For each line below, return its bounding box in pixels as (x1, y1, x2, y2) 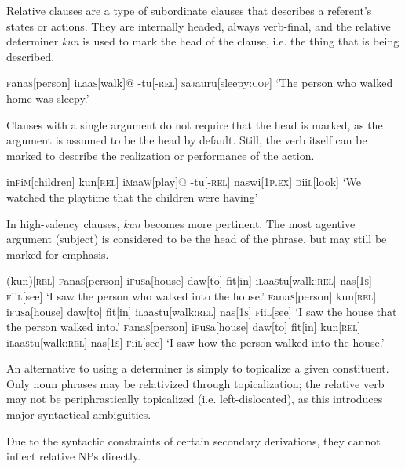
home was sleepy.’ (6, 89, 89, 106)
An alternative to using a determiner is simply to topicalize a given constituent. (6, 360, 389, 376)
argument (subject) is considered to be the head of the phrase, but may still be (6, 231, 387, 247)
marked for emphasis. (6, 245, 109, 262)
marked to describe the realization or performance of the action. (6, 147, 315, 163)
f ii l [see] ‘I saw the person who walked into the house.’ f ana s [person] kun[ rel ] (6, 287, 377, 304)
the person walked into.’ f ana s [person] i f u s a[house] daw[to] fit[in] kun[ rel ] (6, 318, 361, 335)
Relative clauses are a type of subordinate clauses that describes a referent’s (6, 2, 372, 18)
